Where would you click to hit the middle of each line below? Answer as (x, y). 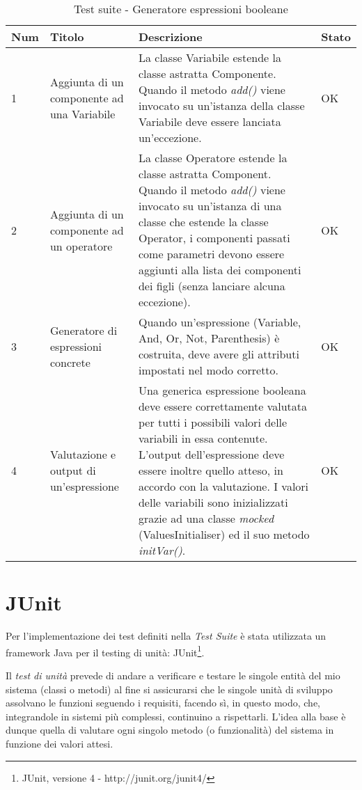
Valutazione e (83, 454)
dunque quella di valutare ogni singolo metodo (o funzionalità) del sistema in (170, 730)
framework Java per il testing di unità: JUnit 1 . (105, 651)
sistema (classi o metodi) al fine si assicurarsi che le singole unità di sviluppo (169, 689)
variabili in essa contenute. (203, 438)
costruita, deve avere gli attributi (219, 354)
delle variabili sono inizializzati (213, 502)
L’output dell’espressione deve (211, 454)
